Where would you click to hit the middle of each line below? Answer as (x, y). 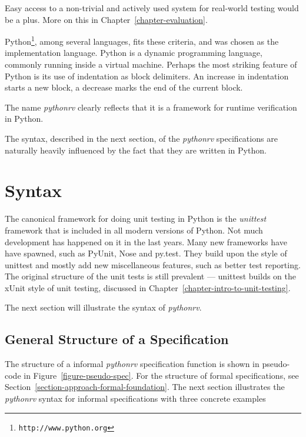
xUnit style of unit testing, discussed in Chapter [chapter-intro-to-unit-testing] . (148, 287)
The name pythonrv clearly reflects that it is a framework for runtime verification (151, 107)
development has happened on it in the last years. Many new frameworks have (146, 241)
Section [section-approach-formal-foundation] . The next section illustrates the (145, 387)
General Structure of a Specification (117, 339)
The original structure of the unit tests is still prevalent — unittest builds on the (150, 276)
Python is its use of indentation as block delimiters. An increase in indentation (147, 76)
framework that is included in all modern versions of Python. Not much (134, 230)
